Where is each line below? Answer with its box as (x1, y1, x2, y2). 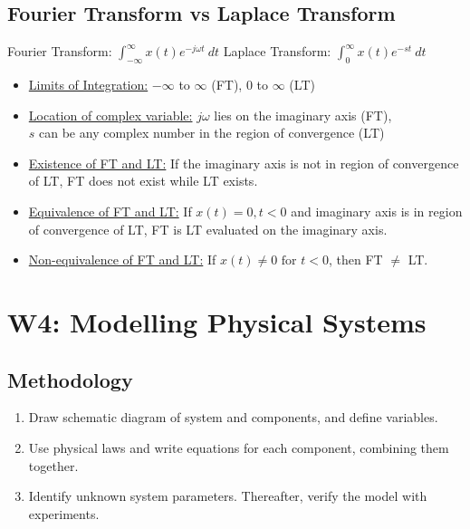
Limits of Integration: (28, 75, 149, 93)
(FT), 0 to (211, 75, 269, 93)
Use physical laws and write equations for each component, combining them (28, 438, 449, 457)
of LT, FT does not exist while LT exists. (28, 171, 258, 190)
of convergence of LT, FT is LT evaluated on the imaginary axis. (28, 219, 388, 238)
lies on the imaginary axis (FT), (214, 105, 392, 124)
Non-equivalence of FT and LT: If (28, 250, 216, 269)
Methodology (7, 365, 133, 393)
